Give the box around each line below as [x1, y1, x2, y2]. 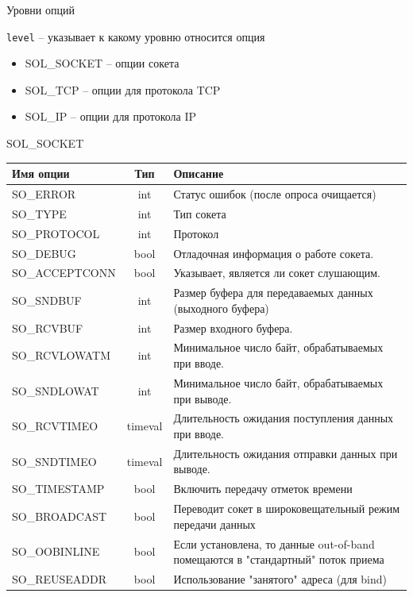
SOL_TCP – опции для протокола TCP [25, 81, 221, 98]
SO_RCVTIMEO [12, 418, 98, 434]
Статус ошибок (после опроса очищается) [173, 185, 376, 202]
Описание [173, 165, 224, 182]
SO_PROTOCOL [12, 225, 100, 241]
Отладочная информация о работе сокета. [173, 245, 374, 261]
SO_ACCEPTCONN [12, 264, 116, 281]
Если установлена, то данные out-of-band [173, 535, 375, 552]
